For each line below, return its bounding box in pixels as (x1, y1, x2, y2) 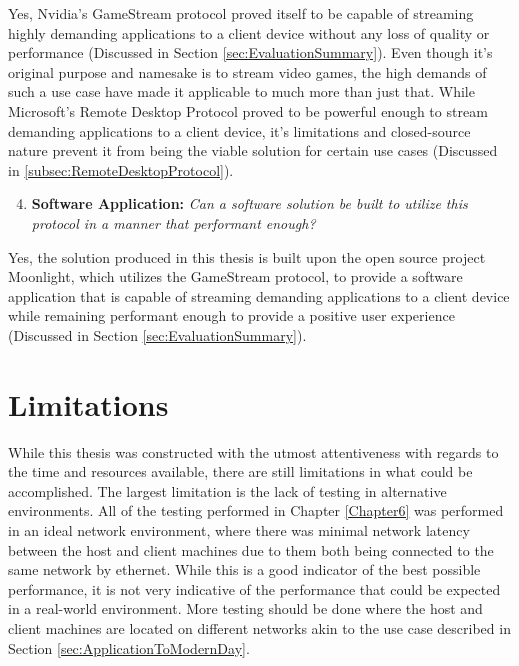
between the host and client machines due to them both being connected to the (8, 539, 494, 560)
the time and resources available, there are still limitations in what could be (8, 461, 473, 482)
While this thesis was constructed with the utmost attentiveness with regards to (8, 441, 499, 462)
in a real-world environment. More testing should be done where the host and (8, 598, 483, 619)
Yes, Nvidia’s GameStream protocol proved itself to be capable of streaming (8, 3, 474, 23)
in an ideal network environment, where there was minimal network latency (8, 520, 470, 540)
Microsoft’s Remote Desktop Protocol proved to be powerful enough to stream (8, 100, 488, 121)
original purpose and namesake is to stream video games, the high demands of (8, 61, 487, 82)
